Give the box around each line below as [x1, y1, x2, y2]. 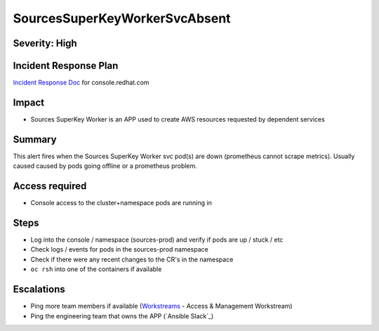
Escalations [13, 283, 66, 295]
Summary [13, 134, 57, 145]
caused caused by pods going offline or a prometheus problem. [13, 162, 198, 170]
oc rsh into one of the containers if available [30, 265, 162, 273]
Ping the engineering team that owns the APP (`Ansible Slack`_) [30, 311, 214, 320]
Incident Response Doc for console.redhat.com [13, 78, 150, 87]
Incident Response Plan [13, 60, 119, 72]
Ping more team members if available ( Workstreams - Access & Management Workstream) [30, 302, 293, 311]
